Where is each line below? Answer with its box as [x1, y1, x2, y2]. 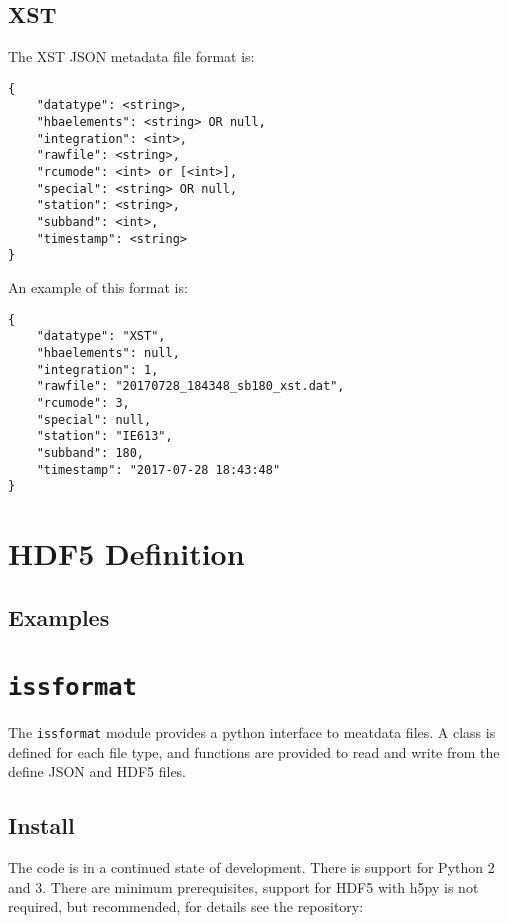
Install [8, 810, 75, 841]
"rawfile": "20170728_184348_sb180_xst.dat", [36, 379, 345, 394]
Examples [8, 601, 110, 632]
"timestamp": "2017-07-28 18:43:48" [36, 462, 281, 477]
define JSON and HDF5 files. [8, 761, 187, 782]
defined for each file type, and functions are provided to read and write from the [8, 741, 500, 762]
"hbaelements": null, [36, 345, 180, 360]
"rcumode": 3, [36, 395, 130, 410]
